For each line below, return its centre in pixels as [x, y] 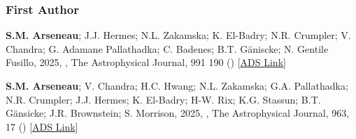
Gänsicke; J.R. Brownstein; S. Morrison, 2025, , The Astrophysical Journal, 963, [178, 113]
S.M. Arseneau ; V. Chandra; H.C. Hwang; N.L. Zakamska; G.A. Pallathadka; [177, 85]
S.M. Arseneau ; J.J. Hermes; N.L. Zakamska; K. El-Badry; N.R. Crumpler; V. [178, 35]
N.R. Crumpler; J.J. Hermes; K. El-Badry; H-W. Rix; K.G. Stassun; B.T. [163, 99]
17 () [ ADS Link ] [42, 126]
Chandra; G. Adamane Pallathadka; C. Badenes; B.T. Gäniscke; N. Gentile [167, 48]
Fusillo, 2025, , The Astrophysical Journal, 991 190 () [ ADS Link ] [146, 62]
